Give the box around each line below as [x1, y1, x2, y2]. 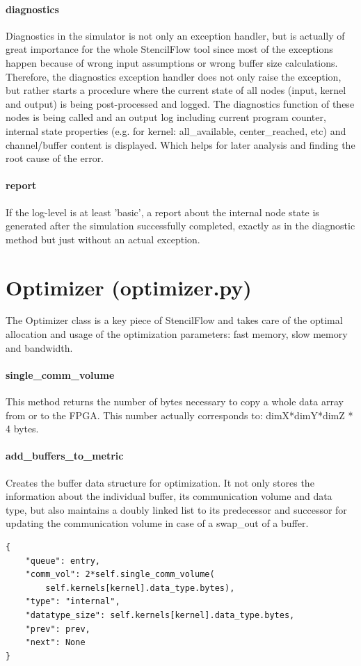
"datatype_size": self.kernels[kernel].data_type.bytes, [25, 610, 295, 620]
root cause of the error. [6, 151, 104, 165]
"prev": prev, [25, 624, 90, 634]
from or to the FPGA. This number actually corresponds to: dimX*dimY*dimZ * [6, 407, 353, 422]
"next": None [25, 637, 86, 648]
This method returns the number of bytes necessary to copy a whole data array [6, 394, 344, 409]
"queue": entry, [25, 555, 101, 566]
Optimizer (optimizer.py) [6, 273, 252, 301]
